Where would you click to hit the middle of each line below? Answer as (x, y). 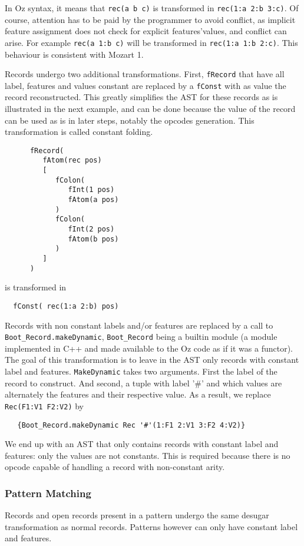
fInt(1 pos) (91, 190)
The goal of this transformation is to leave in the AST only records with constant (152, 360)
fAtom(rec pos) (72, 161)
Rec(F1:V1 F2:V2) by (44, 406)
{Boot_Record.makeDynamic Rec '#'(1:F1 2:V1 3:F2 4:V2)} (131, 425)
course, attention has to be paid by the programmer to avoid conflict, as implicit (150, 19)
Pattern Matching (48, 493)
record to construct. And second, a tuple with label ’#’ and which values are (143, 383)
